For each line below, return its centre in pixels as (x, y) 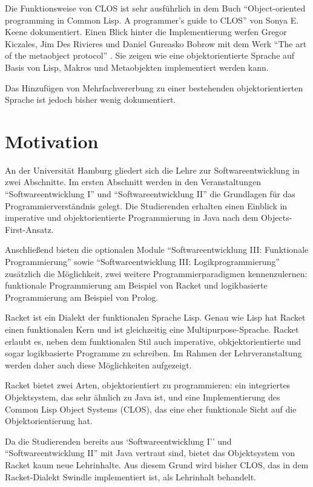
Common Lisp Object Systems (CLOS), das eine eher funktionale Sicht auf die (151, 409)
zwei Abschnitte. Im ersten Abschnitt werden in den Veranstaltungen (133, 182)
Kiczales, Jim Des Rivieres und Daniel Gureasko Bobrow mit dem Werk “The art (156, 43)
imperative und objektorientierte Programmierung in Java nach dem (132, 217)
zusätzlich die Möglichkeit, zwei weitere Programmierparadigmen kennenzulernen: (156, 273)
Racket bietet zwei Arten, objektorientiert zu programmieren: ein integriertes (148, 385)
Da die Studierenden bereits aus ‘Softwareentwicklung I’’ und (118, 441)
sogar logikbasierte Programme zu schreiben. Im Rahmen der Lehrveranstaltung (153, 353)
